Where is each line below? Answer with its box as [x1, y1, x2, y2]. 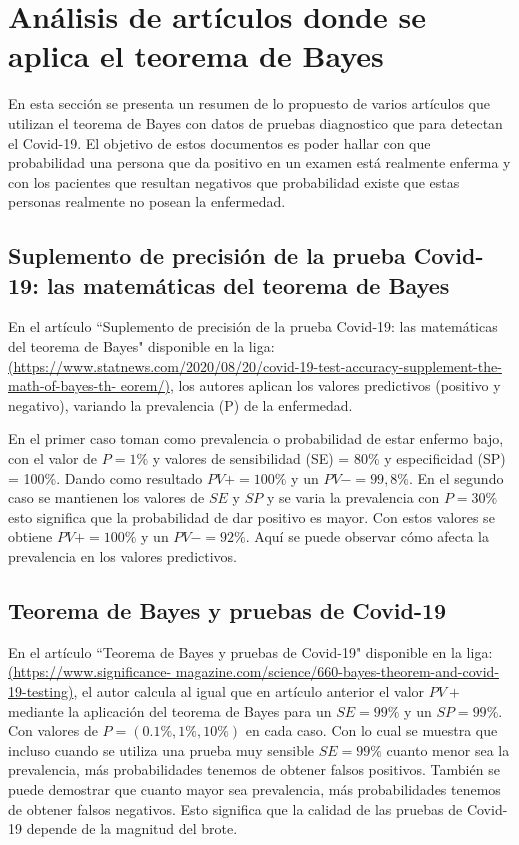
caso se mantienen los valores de [8, 487, 205, 508]
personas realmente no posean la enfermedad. [8, 191, 286, 212]
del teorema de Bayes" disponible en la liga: [8, 336, 275, 357]
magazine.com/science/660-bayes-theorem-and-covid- [175, 661, 500, 682]
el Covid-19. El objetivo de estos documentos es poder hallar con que [8, 132, 431, 153]
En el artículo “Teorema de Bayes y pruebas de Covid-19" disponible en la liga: [8, 641, 493, 662]
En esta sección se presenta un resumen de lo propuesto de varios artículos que [8, 93, 491, 114]
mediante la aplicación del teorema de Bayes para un [8, 700, 332, 721]
